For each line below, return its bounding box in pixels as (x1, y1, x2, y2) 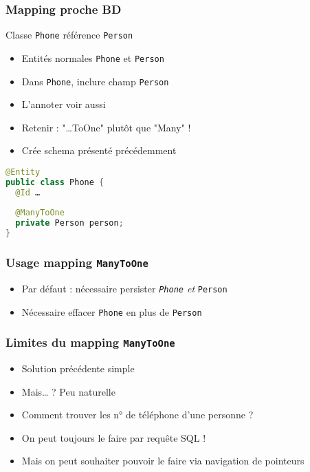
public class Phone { (5, 177, 104, 187)
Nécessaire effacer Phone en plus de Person (21, 304, 202, 319)
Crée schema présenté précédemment (21, 143, 177, 158)
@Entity (5, 167, 41, 177)
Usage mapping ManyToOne (5, 254, 148, 271)
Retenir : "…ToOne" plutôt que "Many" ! (21, 120, 191, 134)
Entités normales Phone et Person (21, 50, 164, 65)
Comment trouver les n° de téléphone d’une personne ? (21, 407, 254, 422)
